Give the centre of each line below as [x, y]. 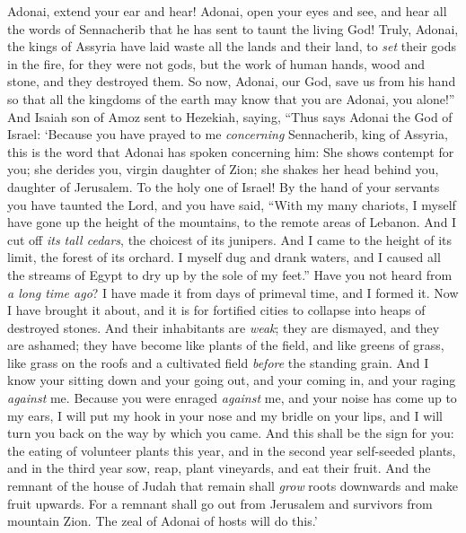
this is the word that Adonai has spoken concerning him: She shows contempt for [231, 151]
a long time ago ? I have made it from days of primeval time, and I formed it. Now [233, 292]
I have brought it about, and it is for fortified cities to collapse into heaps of [216, 310]
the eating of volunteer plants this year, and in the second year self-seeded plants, [232, 450]
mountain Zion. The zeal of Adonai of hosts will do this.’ [163, 521]
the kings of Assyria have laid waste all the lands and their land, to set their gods [232, 46]
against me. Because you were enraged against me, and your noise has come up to [232, 398]
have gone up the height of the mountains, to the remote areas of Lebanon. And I [232, 222]
